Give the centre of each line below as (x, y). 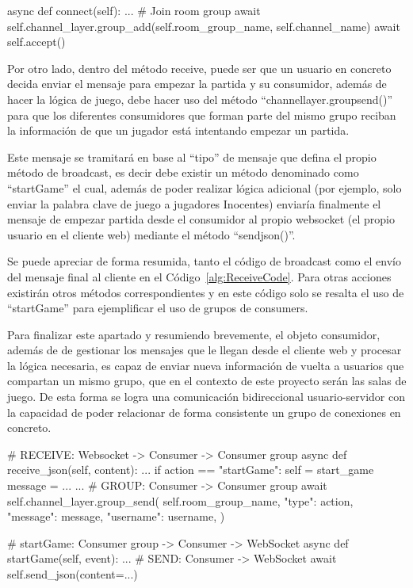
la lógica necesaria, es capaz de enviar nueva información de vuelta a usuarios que (206, 365)
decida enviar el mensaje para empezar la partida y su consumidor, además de (197, 84)
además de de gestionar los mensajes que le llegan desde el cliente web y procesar (205, 350)
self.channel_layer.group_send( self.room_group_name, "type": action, (180, 500)
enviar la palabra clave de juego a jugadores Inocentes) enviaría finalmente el (194, 203)
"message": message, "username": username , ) (116, 516)
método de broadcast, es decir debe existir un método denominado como (183, 172)
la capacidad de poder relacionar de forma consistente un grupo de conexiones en (204, 412)
